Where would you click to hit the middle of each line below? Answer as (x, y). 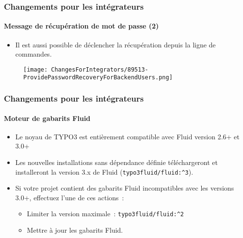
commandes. (33, 54)
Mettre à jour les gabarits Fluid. (75, 230)
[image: (36, 69)
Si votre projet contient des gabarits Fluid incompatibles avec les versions (125, 188)
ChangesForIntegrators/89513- (100, 69)
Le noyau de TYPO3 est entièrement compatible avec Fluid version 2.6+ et (127, 136)
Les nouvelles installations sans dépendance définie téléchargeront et (117, 162)
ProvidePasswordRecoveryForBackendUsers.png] (98, 78)
